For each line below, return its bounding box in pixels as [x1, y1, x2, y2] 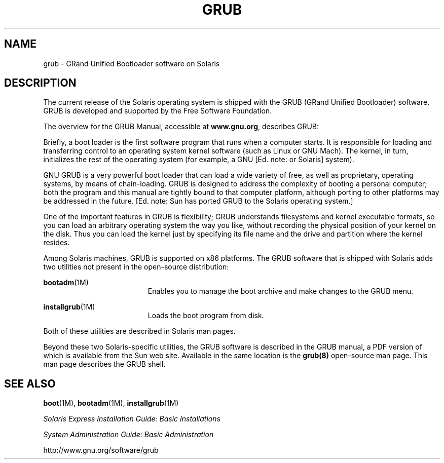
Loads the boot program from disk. [147, 311, 264, 320]
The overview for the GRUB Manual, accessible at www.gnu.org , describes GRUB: [43, 122, 319, 131]
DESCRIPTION [4, 76, 77, 90]
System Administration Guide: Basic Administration [43, 430, 214, 439]
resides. [43, 238, 70, 247]
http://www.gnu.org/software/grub [43, 446, 159, 455]
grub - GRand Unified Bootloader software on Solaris [43, 59, 220, 68]
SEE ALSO [4, 377, 56, 390]
